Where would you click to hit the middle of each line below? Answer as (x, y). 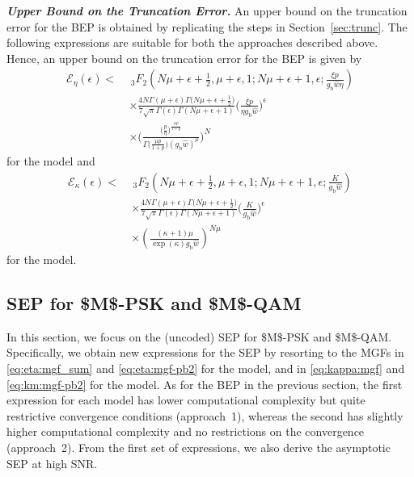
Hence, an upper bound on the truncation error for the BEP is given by (184, 58)
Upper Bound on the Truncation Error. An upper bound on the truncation (207, 10)
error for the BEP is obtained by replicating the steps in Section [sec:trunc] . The (207, 26)
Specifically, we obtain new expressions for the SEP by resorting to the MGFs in (205, 352)
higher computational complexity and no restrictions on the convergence (186, 431)
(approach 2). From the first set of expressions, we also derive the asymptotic (199, 448)
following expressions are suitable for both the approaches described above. (192, 42)
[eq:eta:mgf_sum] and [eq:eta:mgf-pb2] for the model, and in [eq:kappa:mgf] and (206, 368)
